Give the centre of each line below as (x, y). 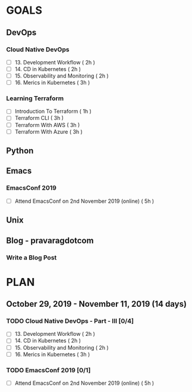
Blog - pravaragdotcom (50, 240)
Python (20, 151)
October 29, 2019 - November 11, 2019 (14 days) (97, 304)
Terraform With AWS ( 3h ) (47, 125)
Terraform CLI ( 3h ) (39, 118)
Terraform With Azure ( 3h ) (49, 131)
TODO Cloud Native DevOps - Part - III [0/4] (70, 321)
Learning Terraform (35, 98)
